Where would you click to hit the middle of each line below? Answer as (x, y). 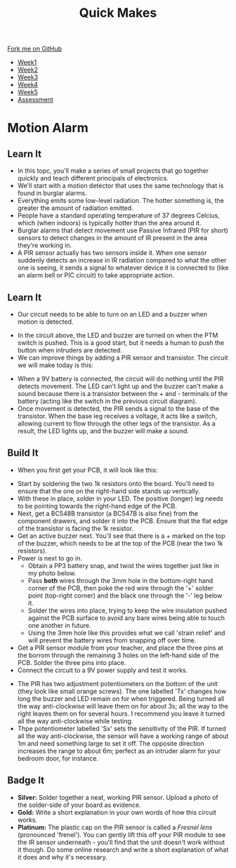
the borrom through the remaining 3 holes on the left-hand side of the (118, 655)
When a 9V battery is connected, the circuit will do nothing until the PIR (120, 379)
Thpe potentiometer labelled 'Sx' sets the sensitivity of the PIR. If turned (122, 728)
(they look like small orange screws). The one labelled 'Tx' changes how (122, 691)
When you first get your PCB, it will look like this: (87, 470)
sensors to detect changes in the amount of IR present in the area (112, 238)
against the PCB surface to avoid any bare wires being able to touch (126, 618)
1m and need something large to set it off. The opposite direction (111, 743)
